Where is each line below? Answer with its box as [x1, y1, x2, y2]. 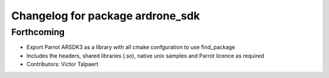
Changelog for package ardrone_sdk [11, 9, 200, 22]
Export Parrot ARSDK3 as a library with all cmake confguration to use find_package [26, 44, 236, 51]
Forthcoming [11, 27, 65, 37]
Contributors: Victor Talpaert [26, 60, 99, 68]
